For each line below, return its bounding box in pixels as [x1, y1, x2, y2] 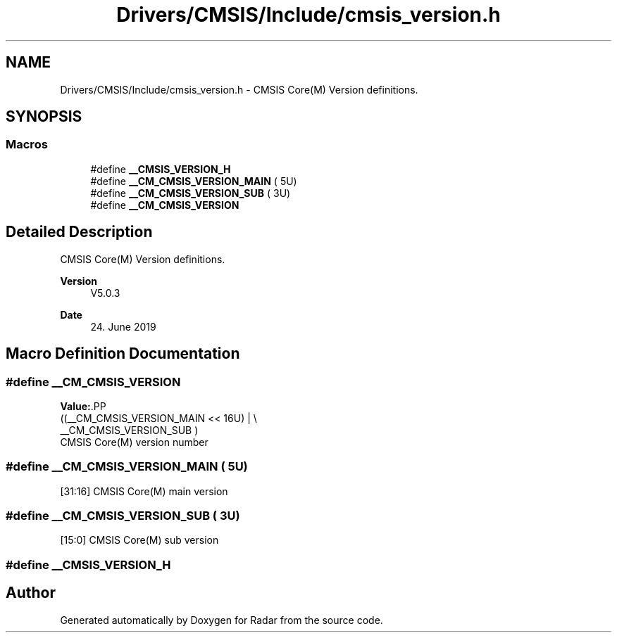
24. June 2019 [90, 320, 156, 333]
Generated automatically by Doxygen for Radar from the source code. [60, 613, 383, 626]
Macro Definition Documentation [6, 345, 240, 363]
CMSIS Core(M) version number [60, 435, 208, 448]
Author [6, 584, 56, 602]
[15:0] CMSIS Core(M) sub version [60, 534, 219, 547]
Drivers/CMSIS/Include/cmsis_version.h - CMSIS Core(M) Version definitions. [60, 83, 418, 96]
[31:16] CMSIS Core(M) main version [60, 485, 228, 497]
